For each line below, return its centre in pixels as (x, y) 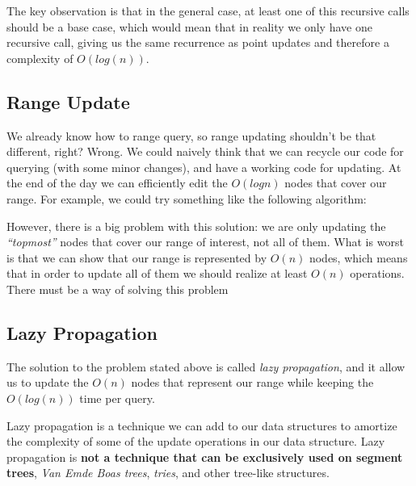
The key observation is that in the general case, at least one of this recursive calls (208, 10)
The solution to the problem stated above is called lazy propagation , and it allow (206, 366)
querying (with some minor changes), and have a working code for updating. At (204, 167)
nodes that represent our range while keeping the (252, 382)
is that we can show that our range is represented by (137, 257)
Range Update (68, 101)
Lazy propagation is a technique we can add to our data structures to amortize (202, 425)
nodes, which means (358, 257)
